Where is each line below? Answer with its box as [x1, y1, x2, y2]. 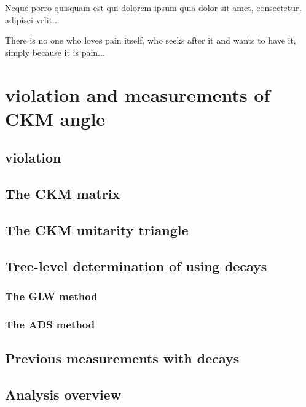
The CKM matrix [5, 184, 120, 203]
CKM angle [5, 106, 106, 131]
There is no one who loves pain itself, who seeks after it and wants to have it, [5, 34, 296, 47]
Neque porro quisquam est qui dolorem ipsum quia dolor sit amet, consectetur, [5, 1, 302, 14]
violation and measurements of [5, 82, 270, 107]
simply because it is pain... [5, 45, 105, 58]
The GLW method [5, 288, 98, 303]
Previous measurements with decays [5, 349, 240, 368]
